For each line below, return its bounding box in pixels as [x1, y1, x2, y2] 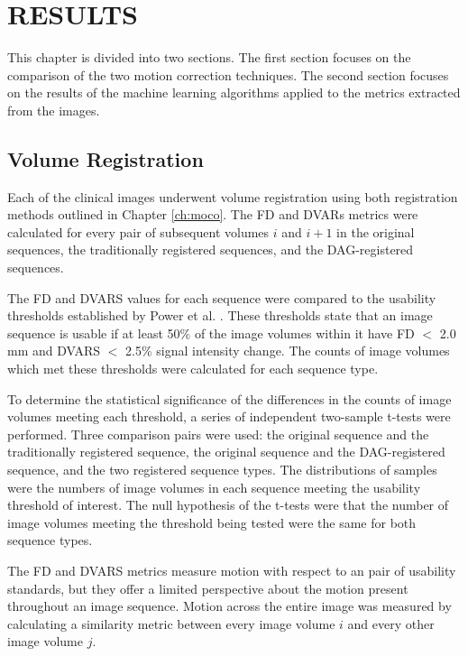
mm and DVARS [7, 341, 101, 360]
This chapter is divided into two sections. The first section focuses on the [7, 48, 411, 67]
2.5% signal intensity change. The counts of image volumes [125, 341, 450, 360]
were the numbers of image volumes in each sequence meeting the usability [7, 477, 421, 496]
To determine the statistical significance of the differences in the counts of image [7, 389, 452, 408]
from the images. [7, 100, 100, 119]
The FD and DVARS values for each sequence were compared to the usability [7, 288, 436, 307]
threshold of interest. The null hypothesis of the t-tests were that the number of [7, 495, 449, 514]
